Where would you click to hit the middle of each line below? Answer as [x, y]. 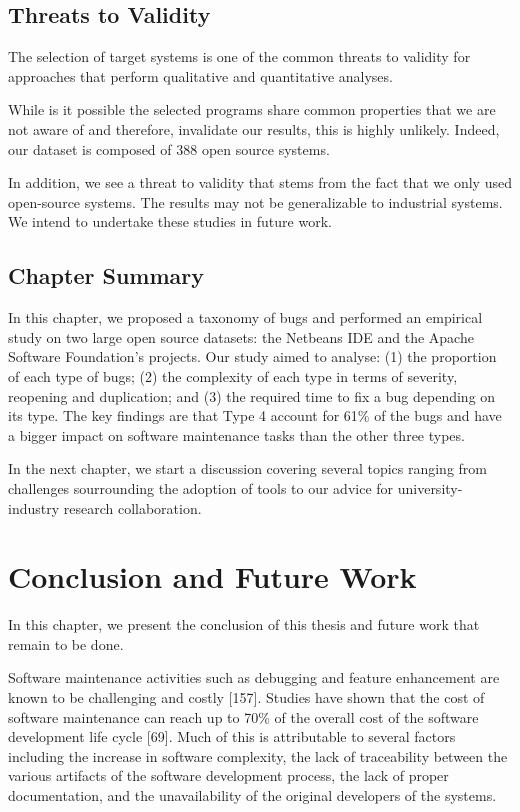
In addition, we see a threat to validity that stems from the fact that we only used [260, 182]
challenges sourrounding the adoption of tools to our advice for [201, 487]
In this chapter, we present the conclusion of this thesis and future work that [244, 624]
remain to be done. [66, 643]
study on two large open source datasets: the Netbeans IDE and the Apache [241, 336]
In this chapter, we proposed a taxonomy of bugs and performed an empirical [245, 317]
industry [34, 507]
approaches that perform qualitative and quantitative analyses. [200, 75]
